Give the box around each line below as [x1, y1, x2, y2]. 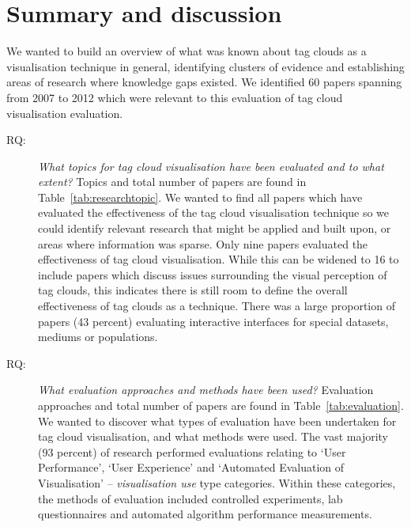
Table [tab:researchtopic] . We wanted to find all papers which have [38, 188, 363, 205]
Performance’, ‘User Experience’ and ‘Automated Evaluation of [38, 459, 345, 476]
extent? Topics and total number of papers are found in [38, 173, 307, 190]
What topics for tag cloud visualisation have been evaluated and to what [38, 157, 384, 174]
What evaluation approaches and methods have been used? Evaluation [38, 381, 374, 398]
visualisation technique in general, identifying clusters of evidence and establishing [6, 58, 405, 74]
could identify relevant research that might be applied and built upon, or [38, 220, 391, 237]
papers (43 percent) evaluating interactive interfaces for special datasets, [38, 313, 389, 329]
